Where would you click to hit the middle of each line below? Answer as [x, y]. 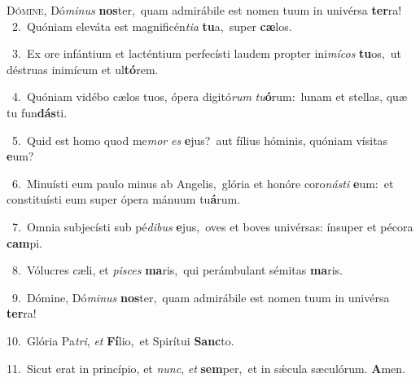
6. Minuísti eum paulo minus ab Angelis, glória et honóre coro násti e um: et [203, 183]
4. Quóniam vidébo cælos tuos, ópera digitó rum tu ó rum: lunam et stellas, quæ [210, 97]
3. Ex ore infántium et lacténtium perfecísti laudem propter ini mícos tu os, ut [206, 53]
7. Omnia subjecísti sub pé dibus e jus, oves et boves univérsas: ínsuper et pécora [212, 226]
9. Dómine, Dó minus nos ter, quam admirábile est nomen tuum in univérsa [201, 297]
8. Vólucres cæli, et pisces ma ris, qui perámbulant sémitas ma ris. [177, 270]
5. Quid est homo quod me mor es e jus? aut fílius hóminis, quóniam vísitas [200, 140]
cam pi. [24, 242]
